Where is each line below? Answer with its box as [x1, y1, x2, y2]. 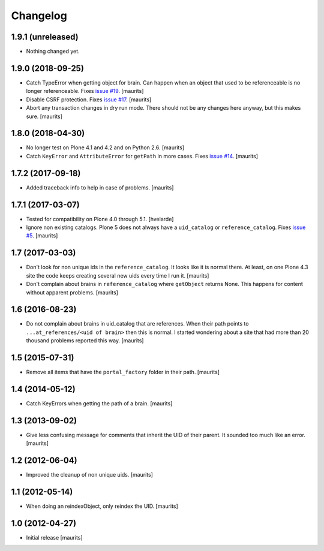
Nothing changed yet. [26, 48, 80, 55]
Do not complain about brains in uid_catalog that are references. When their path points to [26, 320, 249, 327]
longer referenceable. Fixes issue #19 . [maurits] [26, 88, 144, 95]
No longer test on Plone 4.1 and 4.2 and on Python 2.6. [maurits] [26, 144, 185, 151]
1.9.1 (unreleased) [11, 32, 79, 42]
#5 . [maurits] [26, 232, 58, 239]
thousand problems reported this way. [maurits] [26, 337, 144, 344]
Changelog [11, 9, 67, 22]
